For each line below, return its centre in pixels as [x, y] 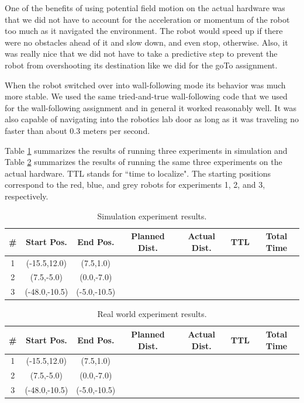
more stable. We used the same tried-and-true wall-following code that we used [146, 96]
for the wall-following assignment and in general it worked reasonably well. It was [151, 107]
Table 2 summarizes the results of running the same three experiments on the [144, 162]
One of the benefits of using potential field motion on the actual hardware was [145, 8]
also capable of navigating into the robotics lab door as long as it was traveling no [152, 119]
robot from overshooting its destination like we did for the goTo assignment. [141, 65]
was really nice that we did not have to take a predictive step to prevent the [141, 54]
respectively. [27, 196]
